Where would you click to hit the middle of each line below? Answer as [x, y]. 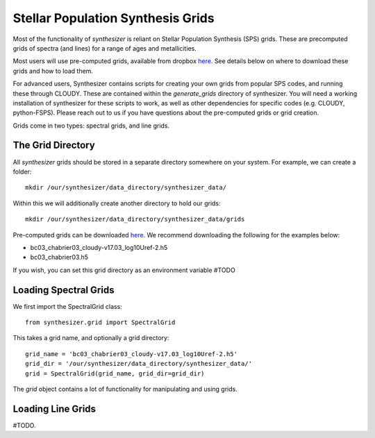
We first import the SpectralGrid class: [68, 306]
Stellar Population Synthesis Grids [114, 18]
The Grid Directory [54, 145]
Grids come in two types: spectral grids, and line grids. [91, 126]
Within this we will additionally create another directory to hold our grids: [117, 203]
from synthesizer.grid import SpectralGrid [100, 322]
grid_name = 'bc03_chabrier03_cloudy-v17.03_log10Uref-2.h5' [131, 354]
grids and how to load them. [53, 71]
